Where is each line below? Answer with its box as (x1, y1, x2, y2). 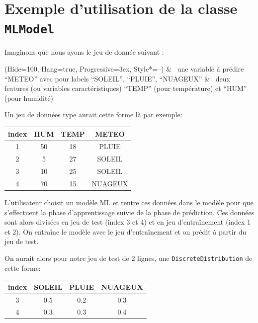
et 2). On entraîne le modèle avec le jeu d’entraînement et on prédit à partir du (4, 226, 247, 237)
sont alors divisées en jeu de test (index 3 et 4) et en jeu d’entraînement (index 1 (4, 217, 251, 227)
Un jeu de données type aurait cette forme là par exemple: (4, 109, 182, 120)
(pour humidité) (4, 92, 54, 103)
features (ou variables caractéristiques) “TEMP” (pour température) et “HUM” (4, 83, 247, 93)
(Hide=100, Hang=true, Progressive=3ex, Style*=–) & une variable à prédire (4, 64, 244, 74)
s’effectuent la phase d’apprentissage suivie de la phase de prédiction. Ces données (4, 207, 255, 217)
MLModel (4, 22, 55, 37)
